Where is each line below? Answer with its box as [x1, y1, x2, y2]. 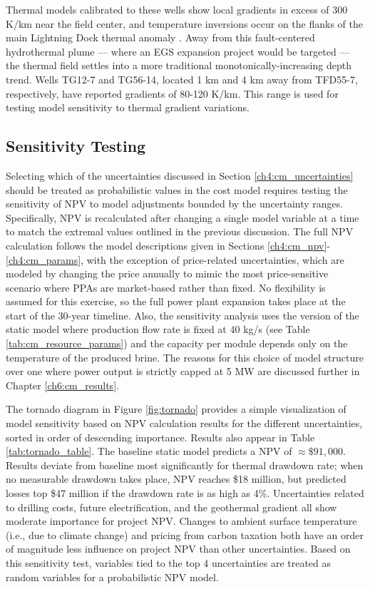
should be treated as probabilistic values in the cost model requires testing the [6, 182, 348, 197]
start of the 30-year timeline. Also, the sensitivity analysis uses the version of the [6, 307, 359, 322]
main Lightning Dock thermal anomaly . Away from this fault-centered [6, 30, 315, 45]
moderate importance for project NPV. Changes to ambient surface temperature [6, 513, 357, 528]
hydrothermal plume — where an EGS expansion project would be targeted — [6, 43, 350, 58]
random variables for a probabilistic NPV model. [6, 569, 219, 584]
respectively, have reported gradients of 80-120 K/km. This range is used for [6, 86, 339, 101]
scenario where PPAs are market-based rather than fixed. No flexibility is [6, 280, 326, 294]
